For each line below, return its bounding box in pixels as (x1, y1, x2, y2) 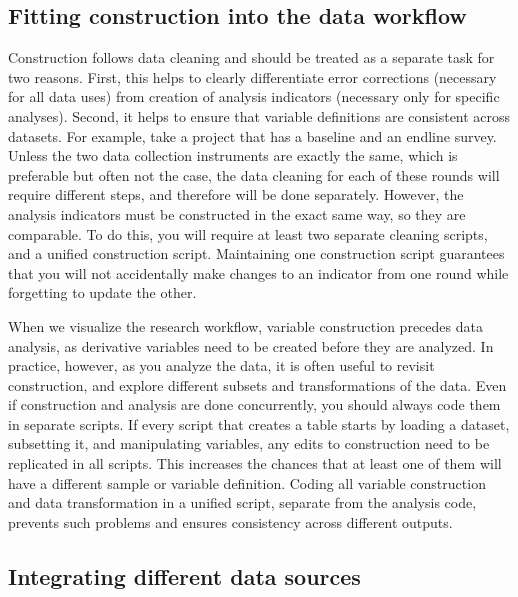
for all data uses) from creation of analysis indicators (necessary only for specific (8, 86, 500, 107)
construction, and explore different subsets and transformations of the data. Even (8, 374, 507, 395)
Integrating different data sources (8, 560, 361, 591)
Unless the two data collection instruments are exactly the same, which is (8, 145, 458, 166)
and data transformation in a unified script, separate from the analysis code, (8, 492, 477, 513)
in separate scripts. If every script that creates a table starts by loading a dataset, (8, 413, 510, 434)
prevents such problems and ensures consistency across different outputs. (8, 511, 453, 532)
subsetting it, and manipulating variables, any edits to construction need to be (8, 433, 490, 454)
